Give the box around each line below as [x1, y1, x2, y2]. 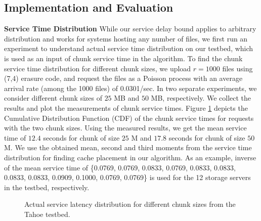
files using [222, 63, 253, 73]
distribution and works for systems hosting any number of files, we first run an [4, 33, 248, 43]
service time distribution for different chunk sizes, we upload [4, 63, 191, 73]
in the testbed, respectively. [4, 182, 90, 192]
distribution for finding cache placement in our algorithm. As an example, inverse [4, 152, 256, 162]
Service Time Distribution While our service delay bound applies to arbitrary [4, 23, 256, 34]
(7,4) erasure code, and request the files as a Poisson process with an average [4, 73, 243, 83]
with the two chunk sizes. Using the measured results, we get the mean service [4, 122, 247, 133]
